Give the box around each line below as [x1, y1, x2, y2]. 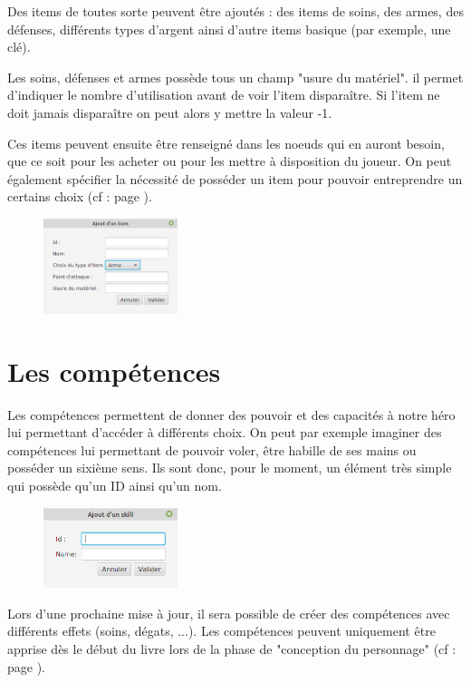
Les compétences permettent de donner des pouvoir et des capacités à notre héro [7, 405, 456, 424]
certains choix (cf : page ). [7, 187, 152, 206]
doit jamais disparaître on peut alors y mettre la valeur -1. [7, 102, 332, 122]
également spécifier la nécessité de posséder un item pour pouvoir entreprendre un [7, 169, 463, 188]
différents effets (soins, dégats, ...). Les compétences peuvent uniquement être [7, 621, 436, 640]
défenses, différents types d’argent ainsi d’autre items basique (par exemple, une [7, 19, 451, 38]
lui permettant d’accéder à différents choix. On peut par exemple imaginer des [7, 423, 442, 442]
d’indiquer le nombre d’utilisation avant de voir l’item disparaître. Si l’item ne [7, 85, 440, 104]
